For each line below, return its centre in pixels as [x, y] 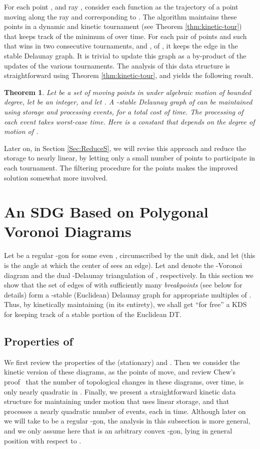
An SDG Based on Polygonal [106, 212]
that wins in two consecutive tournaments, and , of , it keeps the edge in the [121, 46]
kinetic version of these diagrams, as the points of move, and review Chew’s [120, 372]
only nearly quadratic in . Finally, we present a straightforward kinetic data [120, 391]
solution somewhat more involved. [56, 177]
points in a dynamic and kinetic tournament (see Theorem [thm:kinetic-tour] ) [123, 26]
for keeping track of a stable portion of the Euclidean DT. [93, 314]
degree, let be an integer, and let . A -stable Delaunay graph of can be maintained [128, 102]
